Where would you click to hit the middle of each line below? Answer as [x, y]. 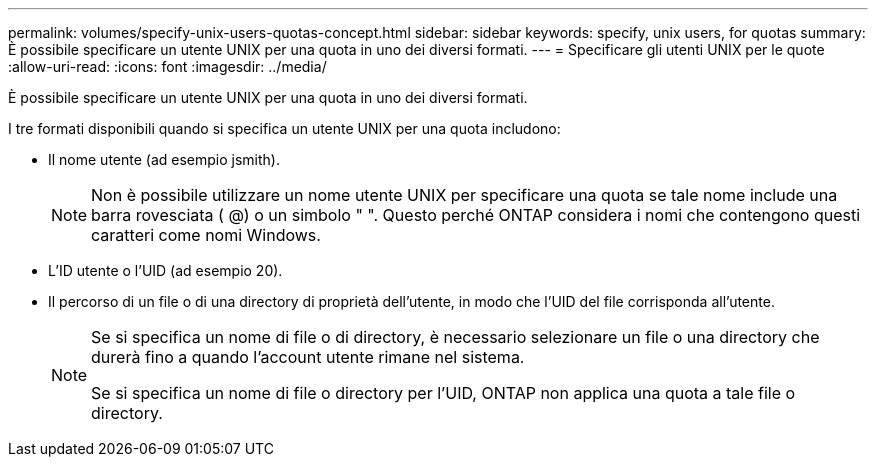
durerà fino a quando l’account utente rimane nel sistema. [308, 357]
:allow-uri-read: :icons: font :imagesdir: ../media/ [167, 66]
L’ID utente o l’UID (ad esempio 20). [165, 270]
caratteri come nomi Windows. [206, 235]
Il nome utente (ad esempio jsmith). [164, 159]
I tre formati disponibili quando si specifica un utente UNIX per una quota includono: [284, 128]
